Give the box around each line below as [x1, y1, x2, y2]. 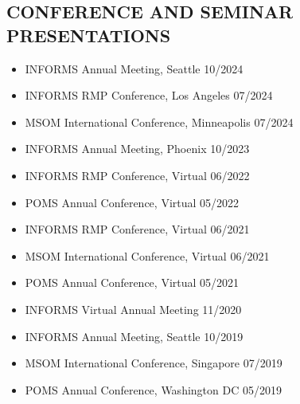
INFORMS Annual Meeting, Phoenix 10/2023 [25, 140, 250, 157]
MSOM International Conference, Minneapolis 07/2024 [25, 113, 294, 130]
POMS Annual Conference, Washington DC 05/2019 [25, 381, 282, 398]
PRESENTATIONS [6, 22, 171, 47]
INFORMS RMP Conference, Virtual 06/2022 [25, 167, 250, 183]
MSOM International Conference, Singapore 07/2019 [25, 355, 282, 371]
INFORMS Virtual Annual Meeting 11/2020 [25, 300, 242, 317]
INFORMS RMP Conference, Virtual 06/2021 [25, 221, 250, 237]
